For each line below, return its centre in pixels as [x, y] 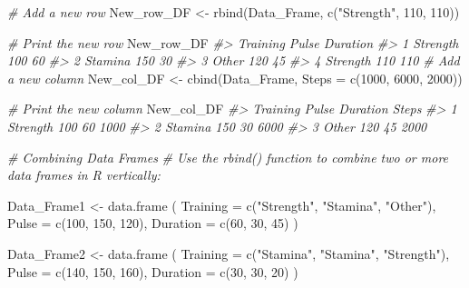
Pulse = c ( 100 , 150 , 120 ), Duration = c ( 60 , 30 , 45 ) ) [153, 223]
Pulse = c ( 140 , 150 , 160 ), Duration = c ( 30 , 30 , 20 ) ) [153, 271]
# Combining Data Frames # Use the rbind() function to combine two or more [228, 157]
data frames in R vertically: [84, 175]
